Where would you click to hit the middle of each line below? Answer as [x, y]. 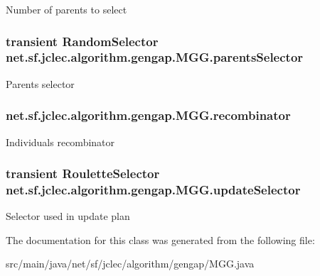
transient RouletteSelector [83, 173]
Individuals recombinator [60, 142]
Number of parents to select [66, 9]
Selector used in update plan [68, 216]
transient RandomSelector [82, 41]
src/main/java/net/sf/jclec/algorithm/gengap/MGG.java [130, 264]
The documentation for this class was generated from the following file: [160, 239]
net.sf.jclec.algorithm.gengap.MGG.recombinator [148, 115]
